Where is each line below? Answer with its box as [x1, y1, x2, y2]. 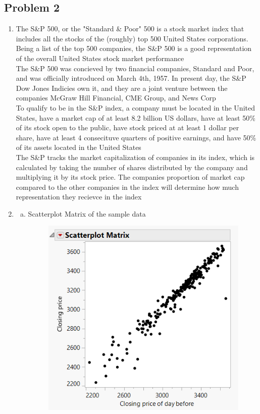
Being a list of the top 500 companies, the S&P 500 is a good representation [16, 43, 252, 54]
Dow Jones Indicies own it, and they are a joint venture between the [16, 82, 228, 93]
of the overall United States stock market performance [16, 53, 184, 63]
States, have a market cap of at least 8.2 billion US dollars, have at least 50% [16, 112, 255, 123]
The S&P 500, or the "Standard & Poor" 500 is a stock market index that [16, 23, 244, 34]
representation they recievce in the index [16, 191, 142, 202]
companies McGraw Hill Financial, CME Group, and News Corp [16, 92, 216, 103]
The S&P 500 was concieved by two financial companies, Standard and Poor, [16, 63, 254, 73]
